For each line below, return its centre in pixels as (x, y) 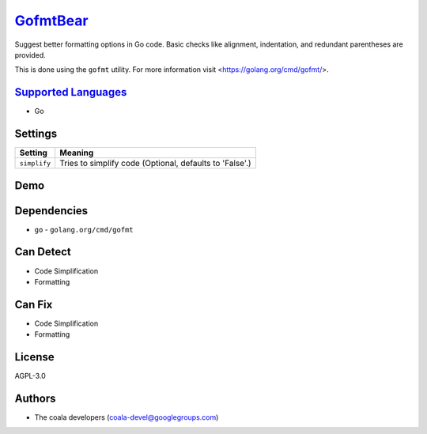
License (34, 357)
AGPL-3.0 (30, 376)
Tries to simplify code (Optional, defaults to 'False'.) (156, 164)
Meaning (77, 153)
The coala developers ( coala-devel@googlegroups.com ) (127, 417)
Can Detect (43, 252)
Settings (36, 134)
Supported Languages (71, 92)
